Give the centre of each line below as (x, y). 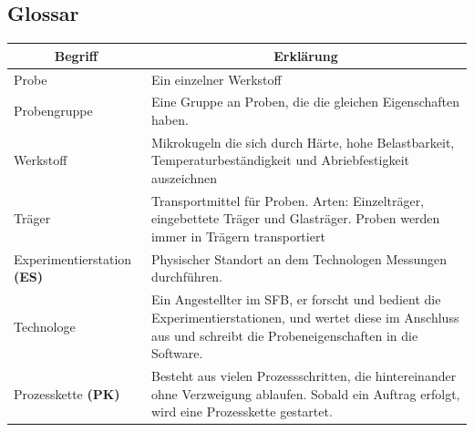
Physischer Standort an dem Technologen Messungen (299, 258)
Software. (177, 353)
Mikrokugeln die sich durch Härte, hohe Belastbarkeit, (303, 142)
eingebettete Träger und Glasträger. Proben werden (295, 218)
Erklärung (306, 55)
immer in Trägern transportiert (238, 237)
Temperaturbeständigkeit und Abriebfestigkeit (280, 160)
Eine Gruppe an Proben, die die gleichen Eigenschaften (305, 102)
